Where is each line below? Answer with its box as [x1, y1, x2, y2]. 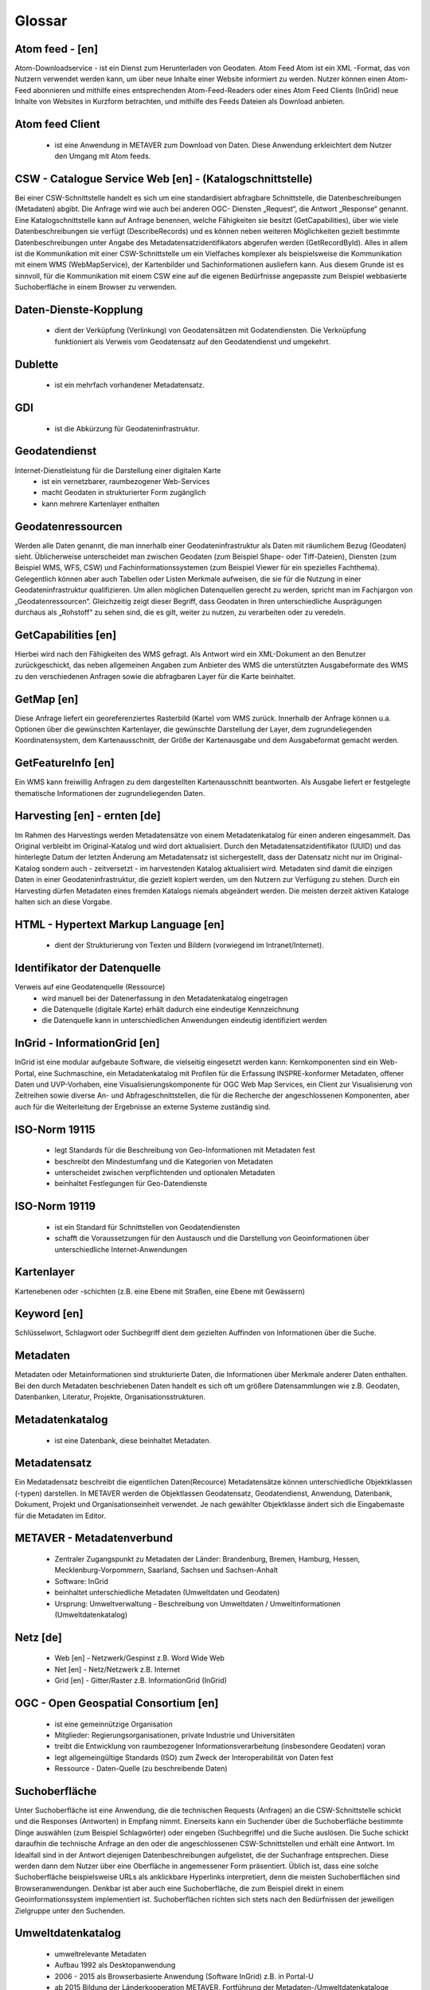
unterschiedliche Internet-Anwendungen [54, 1244, 187, 1254]
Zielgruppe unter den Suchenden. [14, 1906, 126, 1915]
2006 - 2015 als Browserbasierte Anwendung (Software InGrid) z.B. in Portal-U [54, 1971, 315, 1981]
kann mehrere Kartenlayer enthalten [41, 498, 160, 509]
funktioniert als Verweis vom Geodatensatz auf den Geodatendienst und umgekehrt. [54, 337, 330, 346]
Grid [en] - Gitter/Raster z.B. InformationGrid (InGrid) [54, 1676, 227, 1685]
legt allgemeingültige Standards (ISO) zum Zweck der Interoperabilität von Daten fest [54, 1752, 334, 1762]
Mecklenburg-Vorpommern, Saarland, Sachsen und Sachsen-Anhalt [54, 1565, 279, 1575]
